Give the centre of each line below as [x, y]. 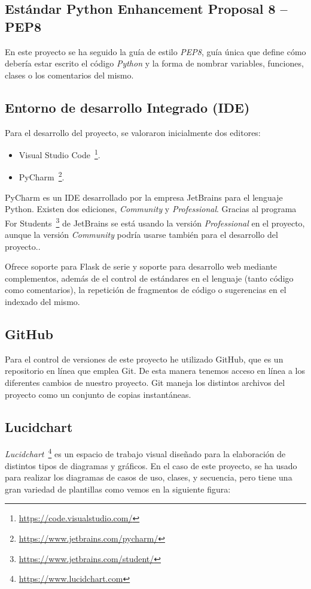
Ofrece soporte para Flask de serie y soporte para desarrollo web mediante [141, 266]
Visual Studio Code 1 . [60, 154]
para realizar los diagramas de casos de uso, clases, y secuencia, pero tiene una [149, 477]
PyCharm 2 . [42, 176]
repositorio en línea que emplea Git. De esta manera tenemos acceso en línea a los [155, 371]
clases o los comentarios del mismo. [69, 75]
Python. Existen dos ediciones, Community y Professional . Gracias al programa [151, 209]
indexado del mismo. [42, 302]
